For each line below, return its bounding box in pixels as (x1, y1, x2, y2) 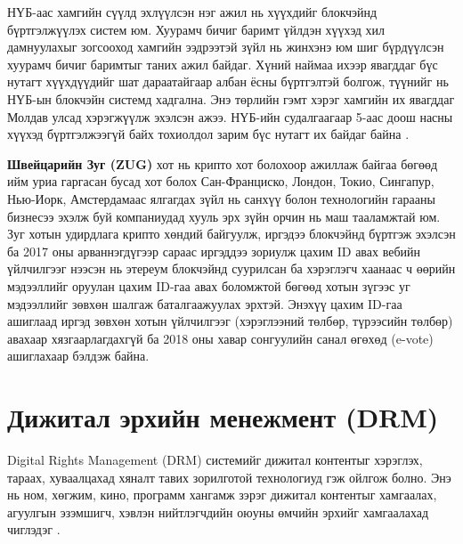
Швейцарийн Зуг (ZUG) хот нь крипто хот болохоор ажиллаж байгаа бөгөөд (7, 154, 438, 173)
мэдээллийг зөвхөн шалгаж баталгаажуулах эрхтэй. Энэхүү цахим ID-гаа (7, 294, 402, 313)
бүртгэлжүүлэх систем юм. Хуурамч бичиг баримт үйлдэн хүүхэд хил (7, 20, 385, 38)
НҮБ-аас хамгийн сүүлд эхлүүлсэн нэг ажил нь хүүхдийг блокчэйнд (7, 3, 378, 20)
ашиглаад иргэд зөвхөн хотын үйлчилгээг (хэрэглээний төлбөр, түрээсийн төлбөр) (7, 312, 453, 330)
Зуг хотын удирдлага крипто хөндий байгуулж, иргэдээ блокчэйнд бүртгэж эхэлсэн (7, 224, 456, 243)
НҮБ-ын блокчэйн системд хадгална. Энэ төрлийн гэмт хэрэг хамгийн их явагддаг (7, 89, 455, 108)
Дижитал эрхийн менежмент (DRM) (7, 399, 439, 435)
